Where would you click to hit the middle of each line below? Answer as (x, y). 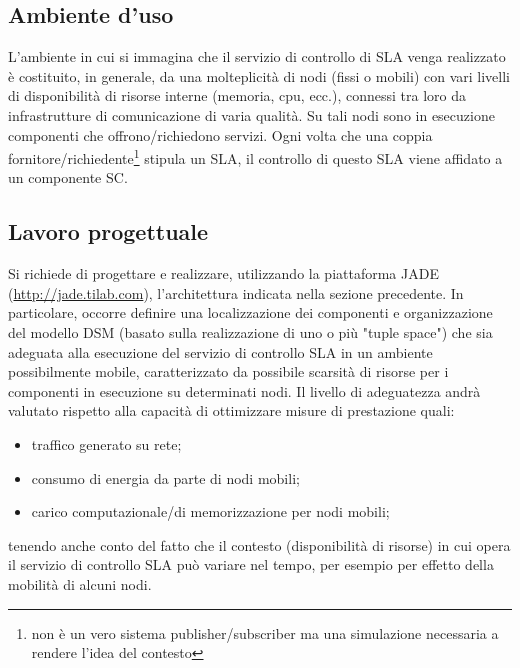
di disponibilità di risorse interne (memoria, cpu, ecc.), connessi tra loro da (237, 95)
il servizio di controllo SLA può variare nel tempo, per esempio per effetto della (251, 564)
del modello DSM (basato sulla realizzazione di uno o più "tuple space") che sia (250, 332)
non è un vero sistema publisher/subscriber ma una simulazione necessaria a (265, 632)
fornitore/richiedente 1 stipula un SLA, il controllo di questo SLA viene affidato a (255, 156)
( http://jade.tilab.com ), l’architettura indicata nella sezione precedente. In (236, 292)
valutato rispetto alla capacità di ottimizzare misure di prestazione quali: (231, 410)
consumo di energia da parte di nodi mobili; (165, 477)
